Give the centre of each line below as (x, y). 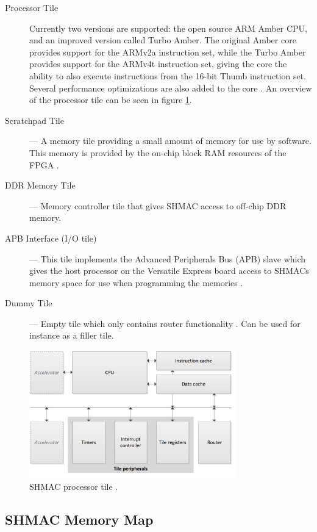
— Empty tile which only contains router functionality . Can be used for (165, 323)
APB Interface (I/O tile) (51, 238)
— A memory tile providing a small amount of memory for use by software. (170, 141)
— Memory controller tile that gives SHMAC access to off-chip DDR (158, 205)
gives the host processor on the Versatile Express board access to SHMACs (169, 271)
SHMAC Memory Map (79, 519)
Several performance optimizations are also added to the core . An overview (171, 88)
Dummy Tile (29, 303)
